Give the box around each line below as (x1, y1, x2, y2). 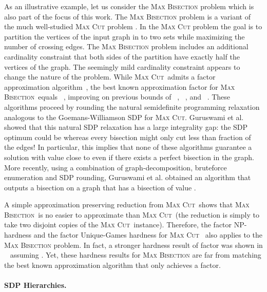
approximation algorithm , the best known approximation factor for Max (4, 81, 235, 92)
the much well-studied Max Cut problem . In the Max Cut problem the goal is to (4, 21, 262, 32)
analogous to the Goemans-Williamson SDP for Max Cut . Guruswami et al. (4, 111, 244, 122)
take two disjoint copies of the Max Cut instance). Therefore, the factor (4, 219, 232, 230)
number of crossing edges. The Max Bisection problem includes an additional (4, 41, 249, 52)
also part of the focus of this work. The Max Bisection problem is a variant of (4, 11, 251, 22)
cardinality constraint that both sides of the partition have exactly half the (4, 51, 240, 62)
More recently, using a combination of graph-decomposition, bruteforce (4, 162, 227, 172)
